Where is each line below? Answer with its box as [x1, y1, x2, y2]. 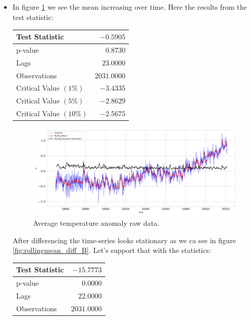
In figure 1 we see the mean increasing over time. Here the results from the [12, 2, 247, 12]
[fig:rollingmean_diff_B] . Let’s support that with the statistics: [12, 245, 211, 255]
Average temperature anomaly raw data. [33, 218, 159, 228]
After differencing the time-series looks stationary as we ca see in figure [12, 234, 236, 245]
